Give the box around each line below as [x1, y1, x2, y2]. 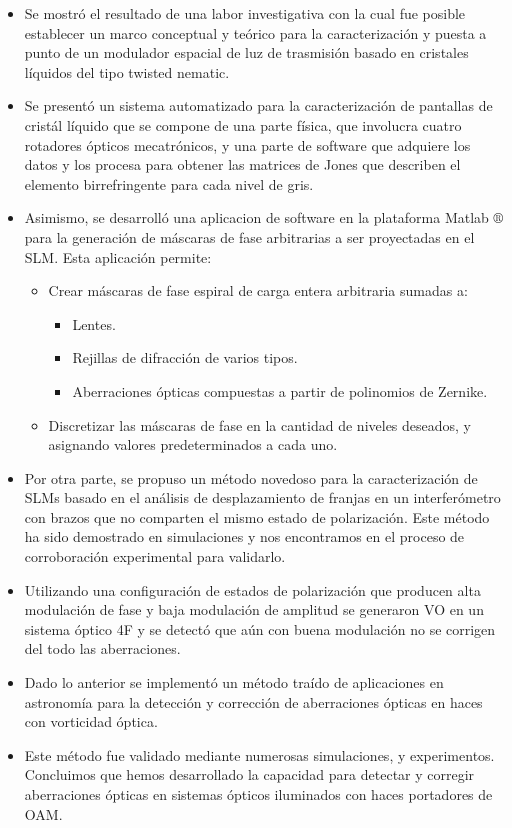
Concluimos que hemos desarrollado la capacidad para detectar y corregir [24, 764, 475, 785]
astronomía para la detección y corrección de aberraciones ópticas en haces [24, 691, 483, 712]
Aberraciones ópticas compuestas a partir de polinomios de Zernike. [72, 380, 488, 401]
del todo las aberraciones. [24, 638, 181, 659]
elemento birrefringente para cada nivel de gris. [24, 173, 314, 194]
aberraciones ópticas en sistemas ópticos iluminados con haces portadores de [24, 784, 493, 804]
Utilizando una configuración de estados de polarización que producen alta [24, 579, 481, 600]
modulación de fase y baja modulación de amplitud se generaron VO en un [24, 599, 484, 620]
